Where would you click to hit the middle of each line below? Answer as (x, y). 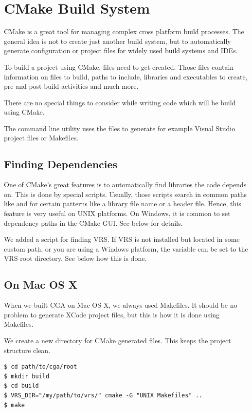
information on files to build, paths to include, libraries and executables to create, (126, 76)
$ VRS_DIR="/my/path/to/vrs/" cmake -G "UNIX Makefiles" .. (103, 395)
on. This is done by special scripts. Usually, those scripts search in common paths (126, 194)
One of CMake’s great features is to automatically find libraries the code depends (125, 185)
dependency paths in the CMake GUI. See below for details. (93, 223)
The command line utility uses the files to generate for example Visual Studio (120, 128)
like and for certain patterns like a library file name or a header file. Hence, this (123, 204)
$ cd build (21, 386)
